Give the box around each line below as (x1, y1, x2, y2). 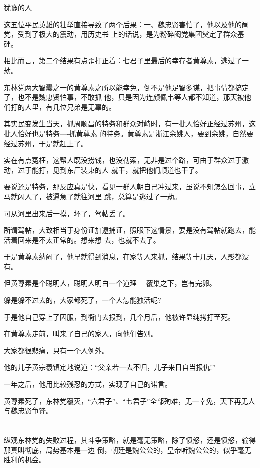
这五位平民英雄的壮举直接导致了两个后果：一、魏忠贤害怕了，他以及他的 (4, 19, 242, 29)
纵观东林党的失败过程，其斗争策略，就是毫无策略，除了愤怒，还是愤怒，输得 (4, 435, 256, 445)
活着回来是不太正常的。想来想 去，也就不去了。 (4, 234, 160, 245)
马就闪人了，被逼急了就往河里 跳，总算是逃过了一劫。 (4, 191, 181, 201)
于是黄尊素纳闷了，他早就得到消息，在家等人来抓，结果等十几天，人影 (4, 251, 235, 262)
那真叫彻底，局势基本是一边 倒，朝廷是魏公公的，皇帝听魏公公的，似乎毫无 (4, 444, 251, 455)
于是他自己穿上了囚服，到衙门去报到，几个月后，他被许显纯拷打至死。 (4, 311, 235, 322)
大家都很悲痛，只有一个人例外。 (4, 345, 109, 355)
